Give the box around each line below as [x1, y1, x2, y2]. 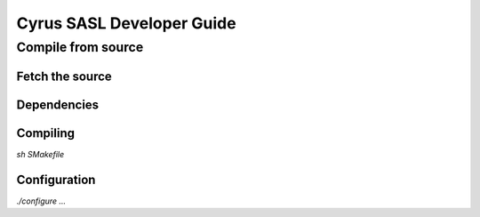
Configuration [16, 172, 96, 187]
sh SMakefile [16, 149, 65, 159]
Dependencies [16, 97, 100, 112]
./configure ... [16, 196, 67, 206]
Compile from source [16, 39, 144, 55]
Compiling [16, 125, 76, 141]
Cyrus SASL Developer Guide [16, 13, 236, 33]
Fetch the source [16, 68, 113, 84]
